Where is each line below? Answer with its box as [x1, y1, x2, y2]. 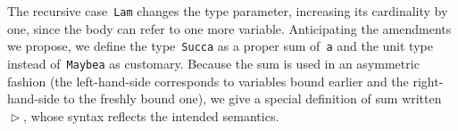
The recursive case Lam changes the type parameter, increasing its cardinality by [7, 2, 448, 20]
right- [412, 71, 444, 90]
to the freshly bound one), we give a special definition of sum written [63, 89, 442, 108]
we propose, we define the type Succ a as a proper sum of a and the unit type [7, 37, 433, 55]
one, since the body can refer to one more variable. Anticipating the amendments [7, 19, 452, 37]
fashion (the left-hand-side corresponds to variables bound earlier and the [7, 71, 409, 90]
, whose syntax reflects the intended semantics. [23, 106, 279, 125]
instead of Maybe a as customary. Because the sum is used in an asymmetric [7, 53, 420, 72]
